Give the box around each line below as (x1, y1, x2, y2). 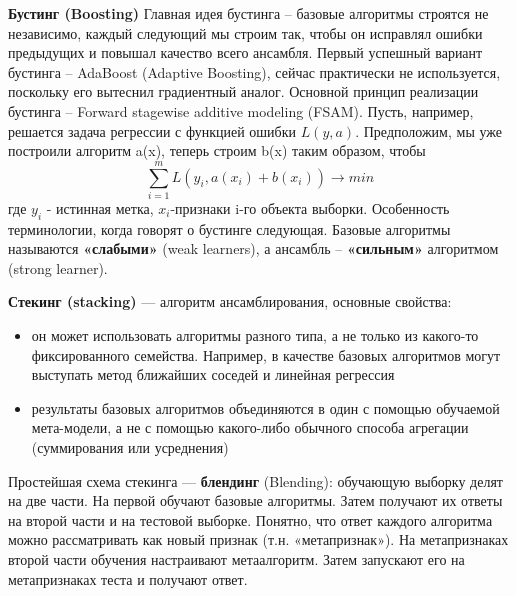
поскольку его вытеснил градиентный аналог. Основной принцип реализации (8, 81, 479, 102)
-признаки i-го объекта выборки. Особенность (170, 197, 450, 218)
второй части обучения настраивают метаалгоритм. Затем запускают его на (8, 548, 465, 569)
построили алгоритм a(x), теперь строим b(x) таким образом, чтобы (8, 140, 426, 161)
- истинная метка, (46, 197, 154, 218)
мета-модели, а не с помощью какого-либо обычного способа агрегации (31, 417, 469, 438)
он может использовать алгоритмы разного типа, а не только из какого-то (31, 325, 479, 346)
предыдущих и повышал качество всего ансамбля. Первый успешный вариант (8, 42, 483, 63)
